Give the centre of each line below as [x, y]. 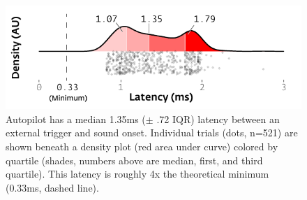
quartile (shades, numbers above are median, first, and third [134, 160]
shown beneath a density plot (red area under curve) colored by [142, 146]
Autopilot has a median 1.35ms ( [76, 119]
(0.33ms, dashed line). [52, 187]
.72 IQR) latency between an [218, 119]
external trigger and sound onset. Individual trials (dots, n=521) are [152, 133]
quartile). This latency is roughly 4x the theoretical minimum [137, 174]
